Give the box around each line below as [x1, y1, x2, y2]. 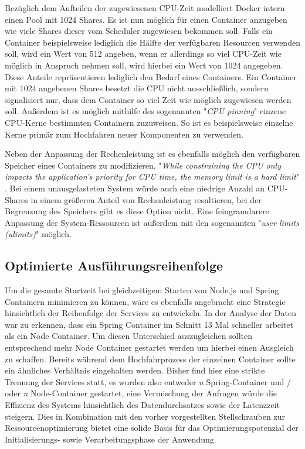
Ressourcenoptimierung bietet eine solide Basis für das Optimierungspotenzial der [5, 421, 299, 434]
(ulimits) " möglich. [5, 228, 72, 240]
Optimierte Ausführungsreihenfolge [5, 256, 223, 275]
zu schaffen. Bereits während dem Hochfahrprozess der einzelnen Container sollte [5, 352, 296, 365]
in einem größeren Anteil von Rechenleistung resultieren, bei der [30, 193, 262, 205]
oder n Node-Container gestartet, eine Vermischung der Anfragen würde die [5, 387, 277, 399]
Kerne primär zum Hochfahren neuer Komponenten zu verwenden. [5, 128, 244, 140]
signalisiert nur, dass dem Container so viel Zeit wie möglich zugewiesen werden [5, 93, 292, 105]
